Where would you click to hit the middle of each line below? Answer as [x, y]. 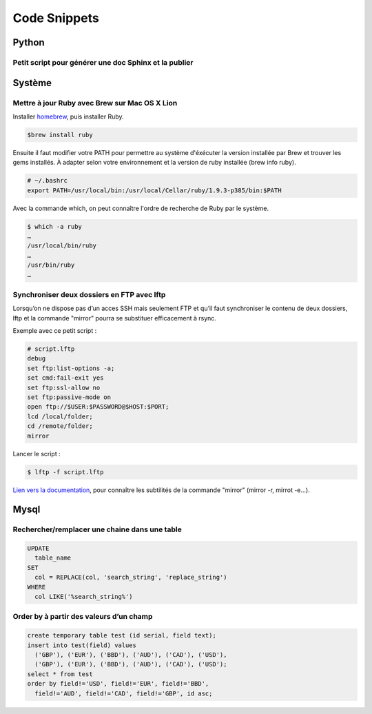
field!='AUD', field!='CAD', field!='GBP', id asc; [124, 693]
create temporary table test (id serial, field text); [122, 635]
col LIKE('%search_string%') [84, 597]
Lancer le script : [37, 453]
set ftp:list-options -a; [71, 368]
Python [29, 42]
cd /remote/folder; [60, 426]
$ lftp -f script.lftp [65, 472]
